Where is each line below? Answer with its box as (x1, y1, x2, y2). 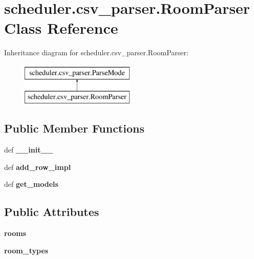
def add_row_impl (4, 161, 71, 172)
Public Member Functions (4, 120, 144, 136)
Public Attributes (4, 204, 99, 220)
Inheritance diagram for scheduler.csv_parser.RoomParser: (4, 47, 188, 58)
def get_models (4, 179, 58, 189)
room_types (4, 245, 49, 255)
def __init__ (4, 144, 53, 155)
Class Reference (4, 17, 118, 38)
